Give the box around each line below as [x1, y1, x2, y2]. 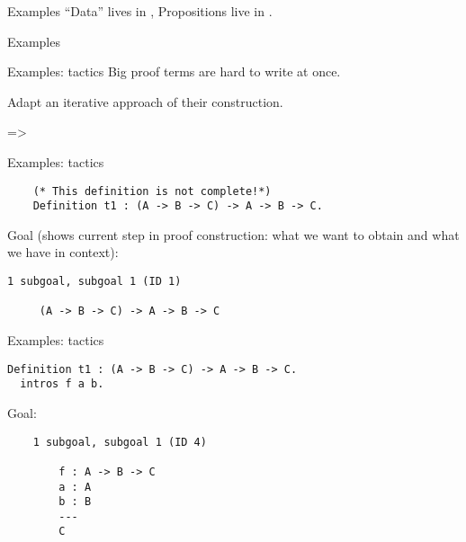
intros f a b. [20, 378, 104, 391]
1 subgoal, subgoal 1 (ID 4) [32, 435, 207, 449]
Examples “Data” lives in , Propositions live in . [7, 2, 273, 20]
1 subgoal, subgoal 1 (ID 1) [7, 275, 182, 289]
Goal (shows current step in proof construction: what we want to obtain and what [7, 225, 460, 244]
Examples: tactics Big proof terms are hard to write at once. [7, 62, 341, 81]
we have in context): [7, 243, 119, 262]
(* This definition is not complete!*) [32, 184, 272, 198]
